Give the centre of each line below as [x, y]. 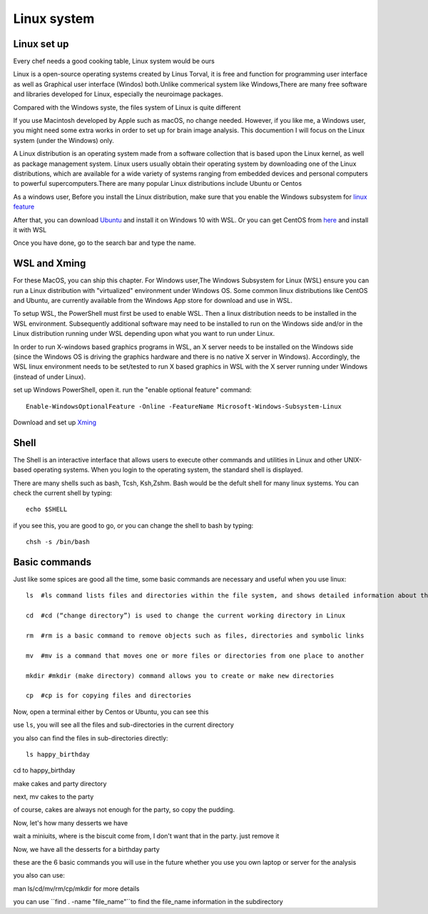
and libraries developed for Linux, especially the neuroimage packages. [118, 94]
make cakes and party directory [60, 783]
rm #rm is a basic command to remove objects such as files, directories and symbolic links [195, 636]
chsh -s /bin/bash [58, 542]
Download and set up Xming [55, 422]
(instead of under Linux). [49, 377]
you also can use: [39, 875]
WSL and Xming [50, 263]
